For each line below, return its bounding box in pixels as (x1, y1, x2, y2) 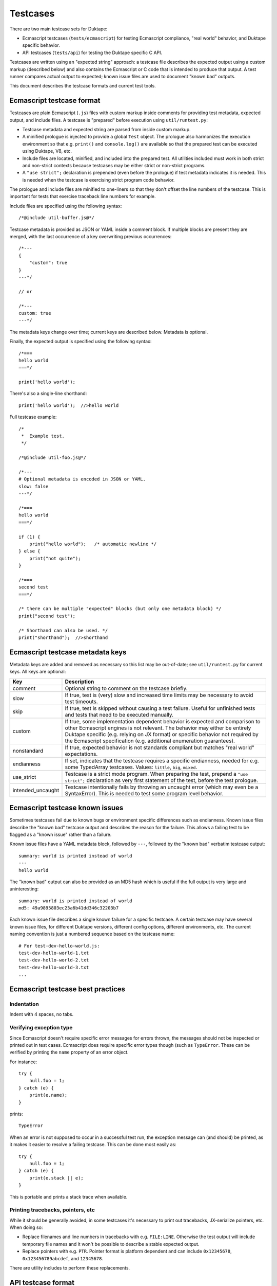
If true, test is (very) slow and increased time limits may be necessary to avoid (65, 691, 253, 699)
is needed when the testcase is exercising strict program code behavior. (22, 176, 175, 183)
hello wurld (18, 867, 49, 873)
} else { (18, 548, 41, 554)
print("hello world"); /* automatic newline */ (29, 541, 156, 547)
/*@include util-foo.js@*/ (18, 455, 87, 460)
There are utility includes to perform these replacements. (9, 1265, 130, 1271)
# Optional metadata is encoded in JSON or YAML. (18, 476, 146, 482)
